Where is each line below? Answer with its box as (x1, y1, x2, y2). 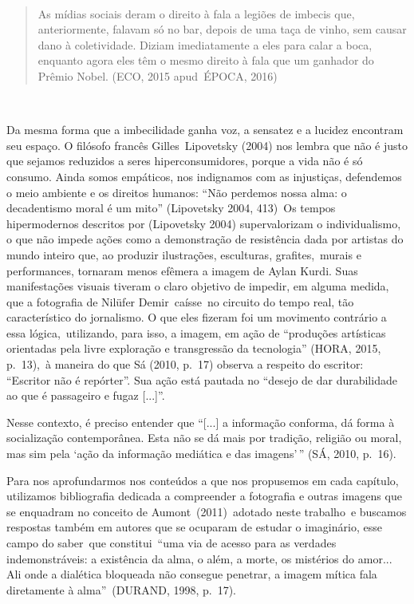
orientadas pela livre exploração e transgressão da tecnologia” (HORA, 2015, (6, 340, 381, 357)
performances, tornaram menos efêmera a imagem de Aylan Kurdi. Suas (6, 262, 358, 278)
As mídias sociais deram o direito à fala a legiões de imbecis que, (37, 5, 355, 22)
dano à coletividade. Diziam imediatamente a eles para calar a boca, (37, 36, 373, 53)
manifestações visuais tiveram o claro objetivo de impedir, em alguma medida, (6, 278, 389, 294)
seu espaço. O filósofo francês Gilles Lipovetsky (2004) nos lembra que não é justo (6, 136, 408, 153)
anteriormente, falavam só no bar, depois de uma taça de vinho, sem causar (37, 21, 407, 38)
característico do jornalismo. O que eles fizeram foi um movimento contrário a (6, 309, 387, 326)
